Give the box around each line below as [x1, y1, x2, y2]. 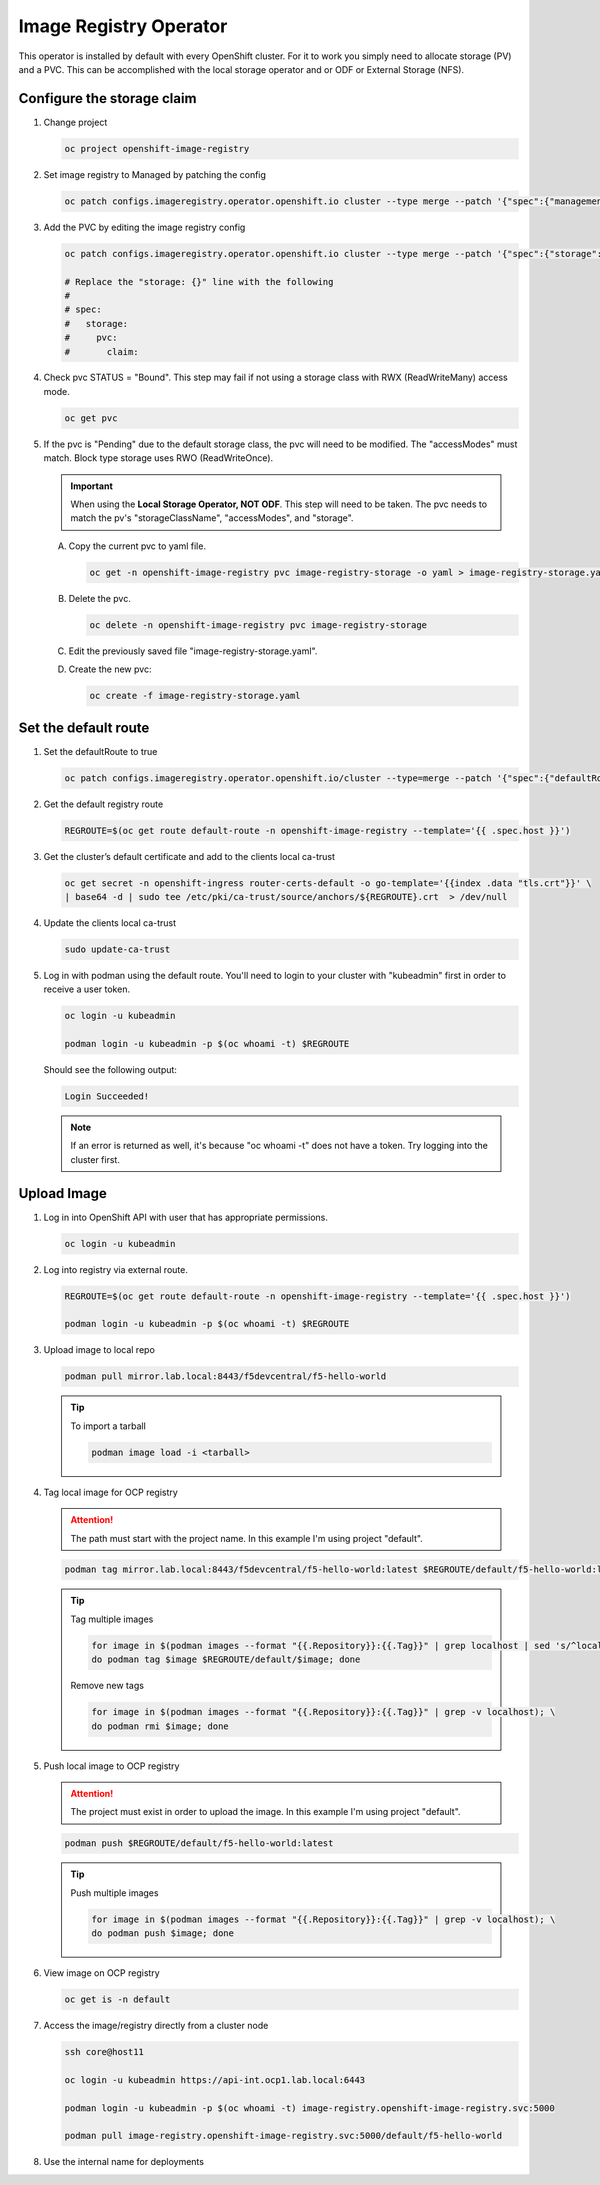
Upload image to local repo [43, 1344, 155, 1356]
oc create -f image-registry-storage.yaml [89, 690, 301, 702]
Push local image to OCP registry [43, 1760, 180, 1772]
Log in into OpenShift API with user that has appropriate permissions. [43, 1211, 329, 1223]
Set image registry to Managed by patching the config [43, 168, 267, 180]
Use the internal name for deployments [43, 2156, 205, 2168]
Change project [43, 116, 108, 128]
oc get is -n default [64, 1994, 171, 2005]
